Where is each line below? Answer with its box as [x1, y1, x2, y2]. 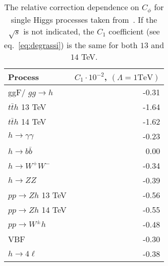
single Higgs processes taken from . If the [11, 13, 157, 25]
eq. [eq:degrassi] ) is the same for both [4, 39, 138, 51]
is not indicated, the [23, 25, 94, 37]
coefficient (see [108, 25, 160, 37]
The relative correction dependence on [4, 1, 139, 13]
